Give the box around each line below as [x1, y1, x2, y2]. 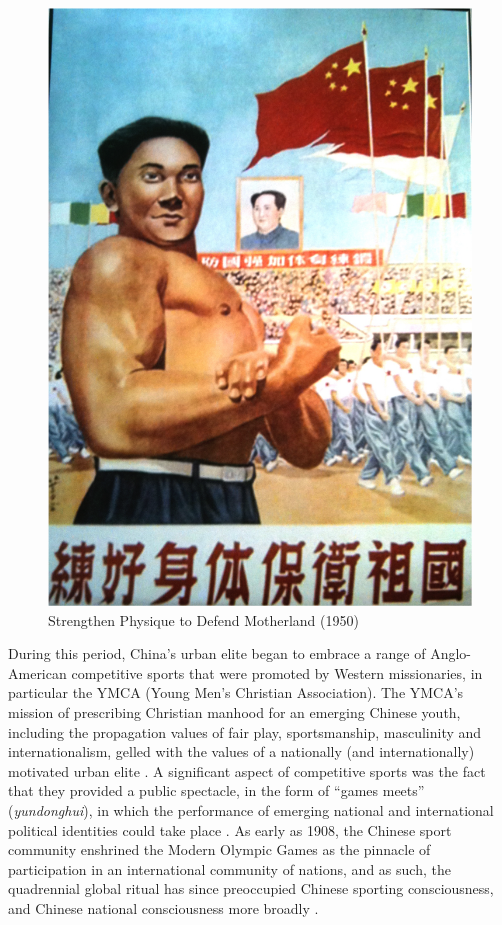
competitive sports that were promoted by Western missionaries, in [71, 662, 483, 683]
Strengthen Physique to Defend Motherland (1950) [48, 609, 359, 630]
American [8, 662, 67, 683]
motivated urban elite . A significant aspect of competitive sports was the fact [8, 760, 486, 781]
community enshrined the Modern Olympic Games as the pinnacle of [8, 839, 431, 860]
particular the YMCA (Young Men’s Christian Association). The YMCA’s [8, 682, 464, 703]
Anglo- [430, 643, 471, 664]
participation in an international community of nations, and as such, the [8, 858, 451, 879]
